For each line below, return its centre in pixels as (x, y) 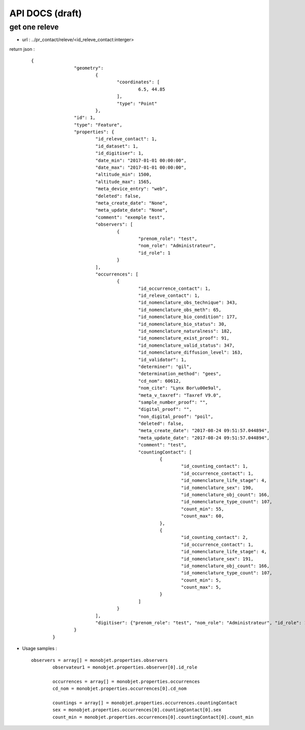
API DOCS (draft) (46, 13)
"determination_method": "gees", (180, 374)
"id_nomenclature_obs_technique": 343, (188, 303)
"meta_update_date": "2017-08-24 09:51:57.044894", (204, 438)
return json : (22, 49)
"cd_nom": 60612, (160, 381)
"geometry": (89, 68)
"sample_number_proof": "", (173, 402)
